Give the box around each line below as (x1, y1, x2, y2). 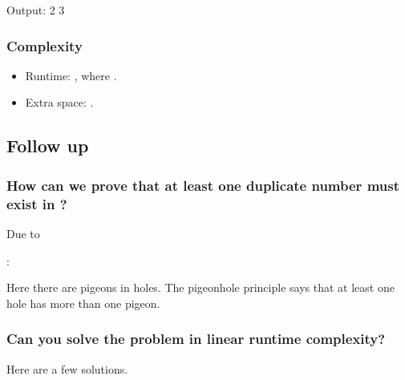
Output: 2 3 (6, 2, 65, 18)
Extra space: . (25, 94, 94, 111)
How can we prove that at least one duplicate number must (6, 175, 399, 195)
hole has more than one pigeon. (6, 294, 160, 311)
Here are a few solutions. (6, 360, 128, 377)
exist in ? (6, 193, 67, 213)
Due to (6, 224, 40, 241)
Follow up (6, 133, 89, 158)
